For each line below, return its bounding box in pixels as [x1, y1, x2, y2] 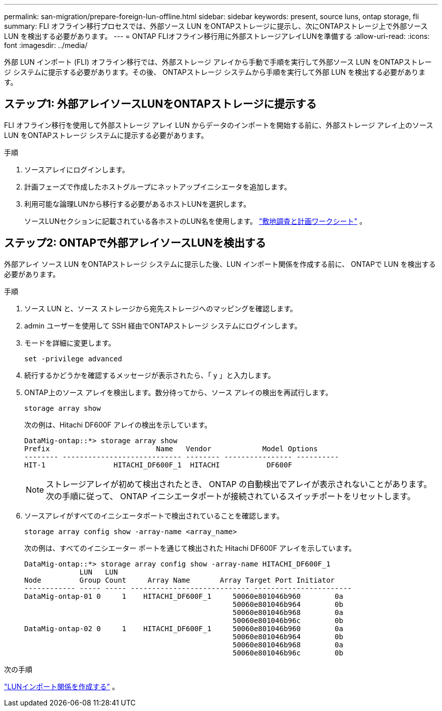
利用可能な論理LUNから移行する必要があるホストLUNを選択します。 [24, 199, 251, 208]
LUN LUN [79, 567, 118, 576]
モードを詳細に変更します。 [24, 338, 116, 347]
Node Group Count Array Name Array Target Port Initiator [24, 576, 335, 584]
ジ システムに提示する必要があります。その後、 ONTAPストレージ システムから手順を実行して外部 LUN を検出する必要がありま [4, 68, 426, 76]
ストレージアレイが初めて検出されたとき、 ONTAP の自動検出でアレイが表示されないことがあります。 [46, 479, 432, 489]
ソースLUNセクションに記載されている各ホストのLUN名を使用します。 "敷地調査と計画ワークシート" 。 [24, 216, 367, 225]
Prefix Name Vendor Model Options [24, 444, 318, 453]
